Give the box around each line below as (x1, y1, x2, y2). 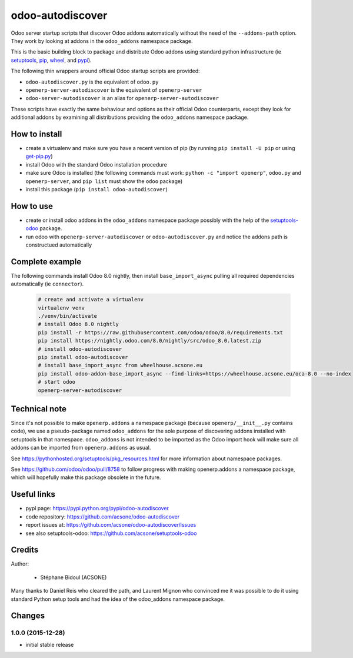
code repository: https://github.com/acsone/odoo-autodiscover (25, 513, 179, 520)
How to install (11, 129, 62, 139)
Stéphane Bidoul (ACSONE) (40, 574, 107, 581)
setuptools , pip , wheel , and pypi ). (11, 57, 92, 64)
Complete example (11, 257, 82, 267)
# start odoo (38, 378, 76, 386)
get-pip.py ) (25, 153, 53, 160)
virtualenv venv (38, 304, 85, 311)
